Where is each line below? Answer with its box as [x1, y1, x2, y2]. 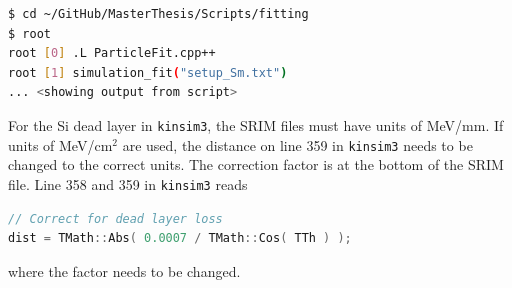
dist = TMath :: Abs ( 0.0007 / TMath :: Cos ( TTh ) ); [8, 231, 352, 246]
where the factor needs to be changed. [8, 260, 241, 281]
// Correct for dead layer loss [8, 211, 223, 226]
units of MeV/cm [8, 134, 113, 155]
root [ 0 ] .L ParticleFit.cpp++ [8, 46, 216, 61]
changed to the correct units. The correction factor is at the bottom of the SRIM [8, 154, 504, 175]
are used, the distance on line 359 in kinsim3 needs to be [122, 134, 473, 155]
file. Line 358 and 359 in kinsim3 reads [8, 173, 248, 194]
